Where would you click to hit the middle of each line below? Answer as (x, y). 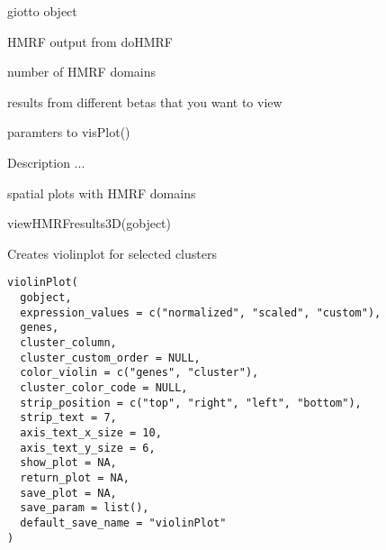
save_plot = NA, (68, 493)
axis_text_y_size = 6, (88, 448)
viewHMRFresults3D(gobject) (90, 223)
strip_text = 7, (68, 418)
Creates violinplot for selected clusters (112, 253)
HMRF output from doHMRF (90, 41)
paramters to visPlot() (69, 132)
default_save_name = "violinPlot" (123, 522)
